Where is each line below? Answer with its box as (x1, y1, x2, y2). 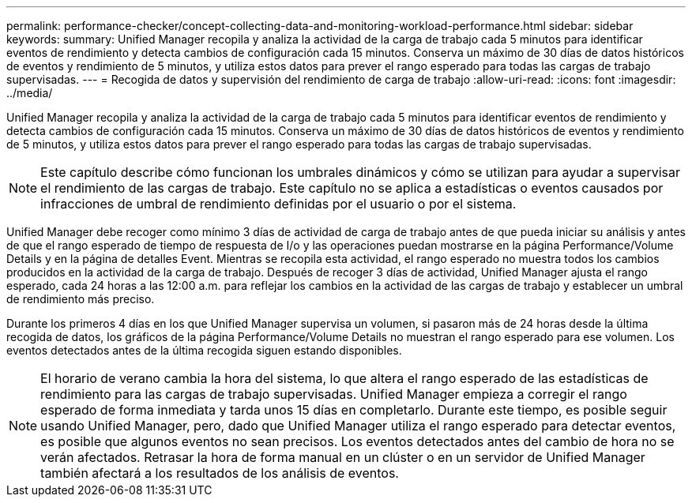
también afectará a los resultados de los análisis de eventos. (40, 465, 399, 481)
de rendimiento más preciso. (6, 292, 155, 306)
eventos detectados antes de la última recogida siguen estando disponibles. (6, 343, 402, 357)
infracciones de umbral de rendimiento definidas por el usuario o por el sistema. (40, 196, 517, 212)
